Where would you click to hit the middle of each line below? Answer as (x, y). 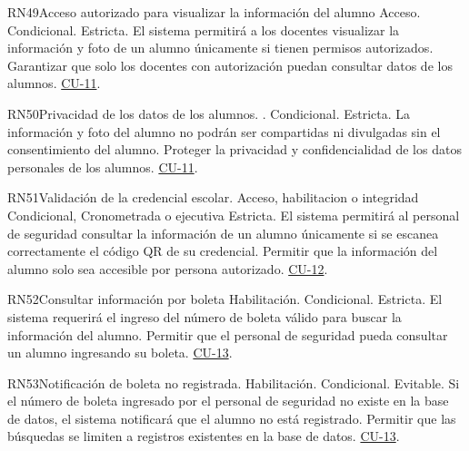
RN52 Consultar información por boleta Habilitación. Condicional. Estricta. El (225, 299)
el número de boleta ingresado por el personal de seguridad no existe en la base (228, 401)
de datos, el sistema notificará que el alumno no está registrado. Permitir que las (232, 418)
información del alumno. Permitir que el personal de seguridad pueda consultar (228, 334)
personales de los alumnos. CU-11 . (103, 167)
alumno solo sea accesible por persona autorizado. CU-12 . (168, 268)
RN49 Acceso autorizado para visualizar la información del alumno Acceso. (214, 12)
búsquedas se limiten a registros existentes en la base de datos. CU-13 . (204, 436)
